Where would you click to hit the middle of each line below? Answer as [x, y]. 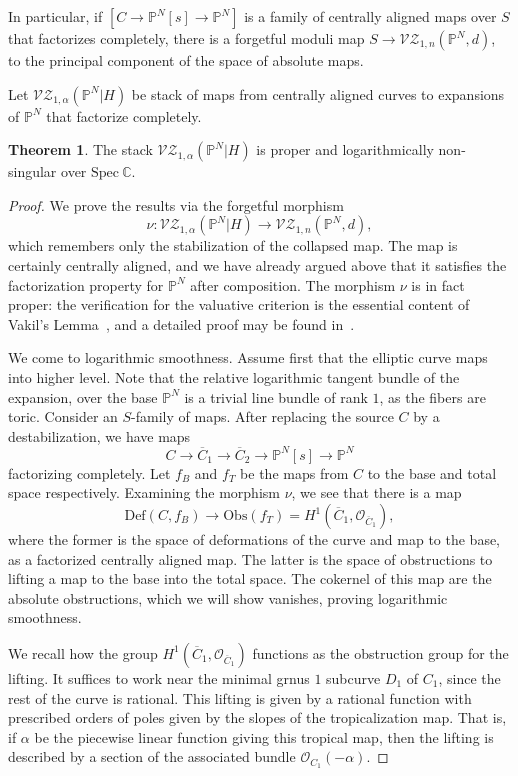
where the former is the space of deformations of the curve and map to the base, [254, 539]
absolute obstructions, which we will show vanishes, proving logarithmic [228, 597]
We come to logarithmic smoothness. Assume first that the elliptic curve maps [248, 357]
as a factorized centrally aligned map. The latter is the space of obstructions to [250, 558]
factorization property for [86, 284]
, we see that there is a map [376, 492]
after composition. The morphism [293, 284]
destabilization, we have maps [99, 435]
